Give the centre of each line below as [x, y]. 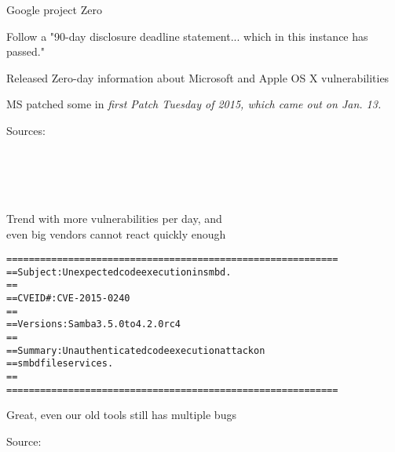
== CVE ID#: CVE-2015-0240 [68, 299]
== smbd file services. [60, 364]
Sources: [26, 130]
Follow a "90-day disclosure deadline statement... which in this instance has [187, 36]
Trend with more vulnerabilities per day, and [114, 218]
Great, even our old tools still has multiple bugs [121, 415]
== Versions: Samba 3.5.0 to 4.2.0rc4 [93, 324]
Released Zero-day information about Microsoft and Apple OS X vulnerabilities [198, 77]
